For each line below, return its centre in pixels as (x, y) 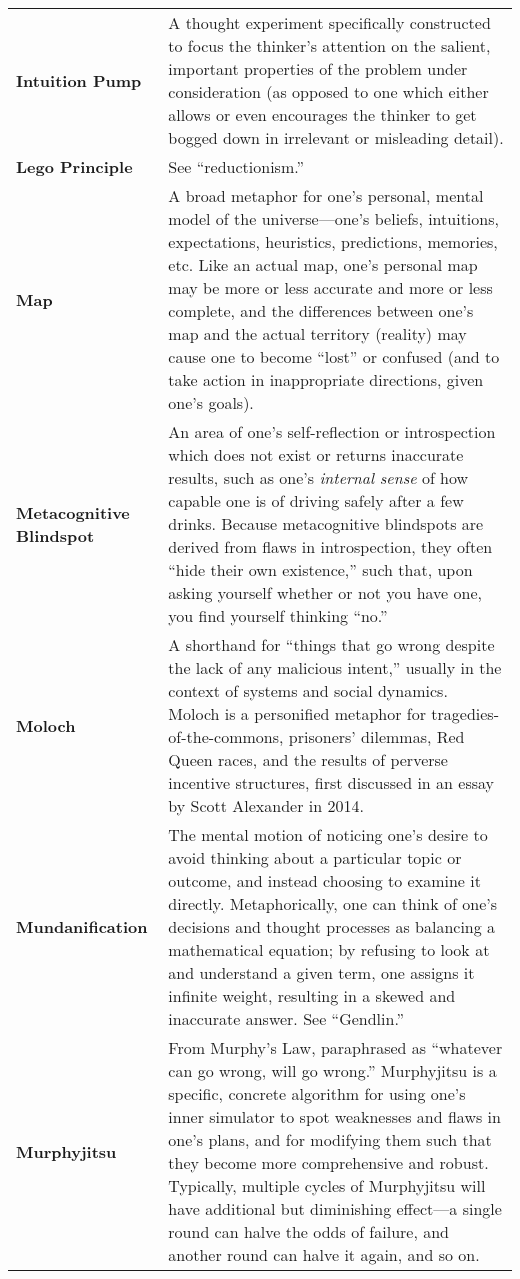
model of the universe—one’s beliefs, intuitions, (333, 218)
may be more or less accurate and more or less (330, 287)
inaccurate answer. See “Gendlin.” (286, 1018)
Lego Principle (74, 166)
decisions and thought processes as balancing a (332, 926)
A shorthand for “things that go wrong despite (331, 644)
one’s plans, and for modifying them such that (330, 1139)
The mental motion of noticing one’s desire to (328, 834)
